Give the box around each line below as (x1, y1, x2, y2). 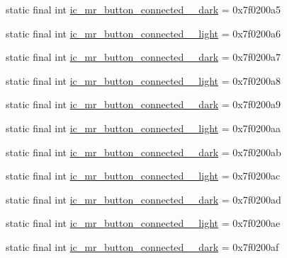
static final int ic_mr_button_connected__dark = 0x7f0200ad (6, 192, 281, 206)
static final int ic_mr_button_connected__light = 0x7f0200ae (6, 216, 281, 230)
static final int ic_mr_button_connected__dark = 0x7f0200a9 (6, 97, 281, 112)
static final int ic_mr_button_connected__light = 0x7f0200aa (6, 120, 281, 135)
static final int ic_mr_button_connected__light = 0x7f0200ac (6, 168, 281, 183)
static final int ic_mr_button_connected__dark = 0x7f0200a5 (6, 2, 281, 16)
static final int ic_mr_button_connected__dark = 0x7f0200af (6, 239, 279, 254)
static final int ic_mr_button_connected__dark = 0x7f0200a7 (6, 49, 281, 64)
